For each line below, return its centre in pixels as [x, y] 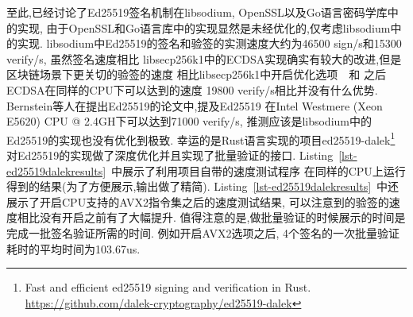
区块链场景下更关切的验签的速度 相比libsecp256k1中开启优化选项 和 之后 [197, 74]
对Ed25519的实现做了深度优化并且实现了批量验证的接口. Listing [170, 155]
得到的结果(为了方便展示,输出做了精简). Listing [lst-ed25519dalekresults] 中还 [203, 186]
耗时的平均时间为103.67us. [73, 248]
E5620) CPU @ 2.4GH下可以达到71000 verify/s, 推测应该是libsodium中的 [189, 121]
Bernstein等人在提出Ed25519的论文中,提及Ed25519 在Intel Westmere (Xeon [195, 105]
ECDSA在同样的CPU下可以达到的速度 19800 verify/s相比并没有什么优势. [192, 89]
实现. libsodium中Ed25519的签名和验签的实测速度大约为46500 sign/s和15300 [209, 43]
